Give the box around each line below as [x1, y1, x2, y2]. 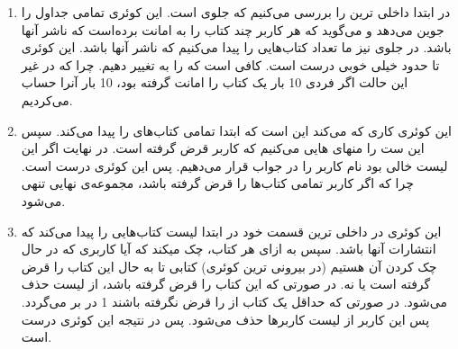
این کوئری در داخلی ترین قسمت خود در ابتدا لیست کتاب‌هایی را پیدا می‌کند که [21, 221, 442, 240]
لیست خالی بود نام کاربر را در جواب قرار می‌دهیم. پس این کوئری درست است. [21, 156, 448, 174]
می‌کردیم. [21, 90, 73, 109]
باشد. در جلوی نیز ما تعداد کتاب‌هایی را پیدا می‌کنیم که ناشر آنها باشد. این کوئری [21, 38, 452, 57]
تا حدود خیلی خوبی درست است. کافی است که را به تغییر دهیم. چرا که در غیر [21, 55, 440, 74]
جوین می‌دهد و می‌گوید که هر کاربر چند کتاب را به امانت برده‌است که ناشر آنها [21, 20, 444, 39]
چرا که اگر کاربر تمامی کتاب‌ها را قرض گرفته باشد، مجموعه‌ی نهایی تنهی [21, 174, 414, 192]
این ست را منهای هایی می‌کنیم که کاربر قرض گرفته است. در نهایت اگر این [21, 139, 425, 157]
